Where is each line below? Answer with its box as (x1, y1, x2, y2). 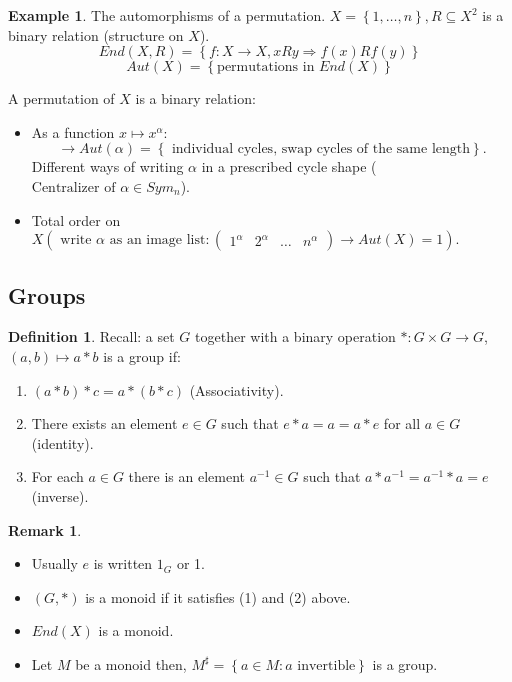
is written (93, 553, 153, 574)
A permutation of (8, 88, 115, 109)
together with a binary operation (195, 326, 396, 347)
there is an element (128, 466, 245, 487)
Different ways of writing (31, 156, 184, 177)
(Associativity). (189, 379, 284, 400)
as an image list (109, 233, 206, 248)
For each (31, 466, 84, 487)
